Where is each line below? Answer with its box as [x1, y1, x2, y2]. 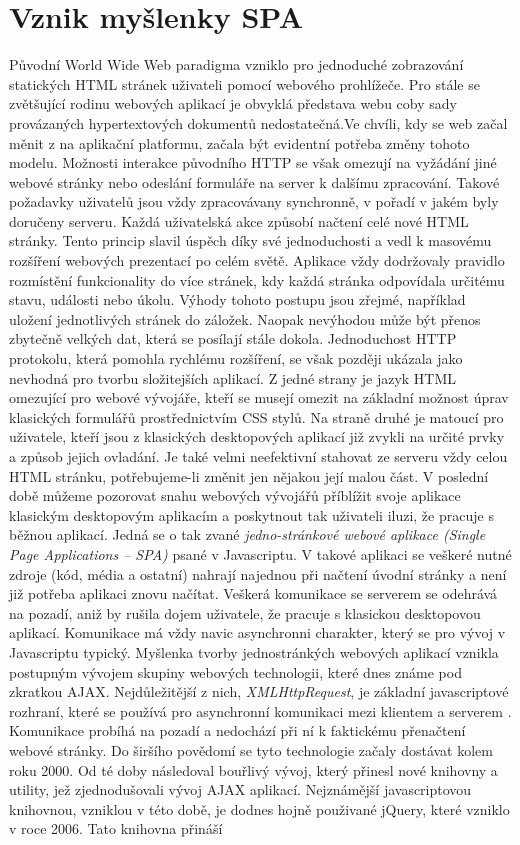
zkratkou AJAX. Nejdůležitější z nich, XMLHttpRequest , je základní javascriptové [9, 681, 509, 702]
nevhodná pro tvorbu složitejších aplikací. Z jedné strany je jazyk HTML [9, 367, 457, 388]
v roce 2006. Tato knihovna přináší [9, 818, 223, 839]
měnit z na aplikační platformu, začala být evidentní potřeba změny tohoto [9, 132, 470, 153]
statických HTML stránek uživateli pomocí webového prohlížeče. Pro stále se [9, 73, 480, 94]
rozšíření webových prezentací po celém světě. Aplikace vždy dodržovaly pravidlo [9, 250, 505, 271]
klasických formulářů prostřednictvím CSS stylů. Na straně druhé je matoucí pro [9, 406, 504, 427]
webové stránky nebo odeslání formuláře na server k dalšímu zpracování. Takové [9, 171, 500, 192]
